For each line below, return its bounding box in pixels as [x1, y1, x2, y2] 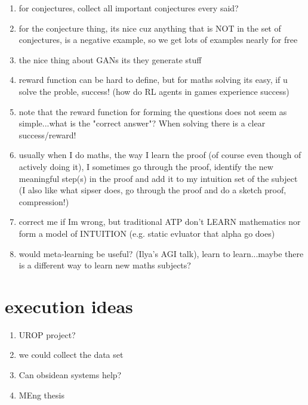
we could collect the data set [19, 348, 124, 361]
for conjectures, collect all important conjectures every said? [19, 2, 239, 14]
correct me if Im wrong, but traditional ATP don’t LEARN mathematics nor [19, 215, 301, 228]
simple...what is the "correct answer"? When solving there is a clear [19, 117, 266, 129]
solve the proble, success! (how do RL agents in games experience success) [19, 85, 289, 97]
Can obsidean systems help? [19, 369, 122, 381]
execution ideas [5, 293, 133, 318]
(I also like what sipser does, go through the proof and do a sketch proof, [19, 184, 287, 196]
